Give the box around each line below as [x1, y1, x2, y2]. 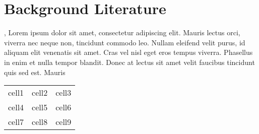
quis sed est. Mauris [4, 66, 66, 77]
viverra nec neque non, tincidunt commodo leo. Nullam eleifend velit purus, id [4, 37, 245, 47]
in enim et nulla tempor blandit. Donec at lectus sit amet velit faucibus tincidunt [4, 56, 255, 67]
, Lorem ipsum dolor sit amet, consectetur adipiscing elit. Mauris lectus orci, [4, 27, 240, 38]
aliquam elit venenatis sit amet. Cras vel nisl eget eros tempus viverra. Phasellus [4, 47, 253, 57]
